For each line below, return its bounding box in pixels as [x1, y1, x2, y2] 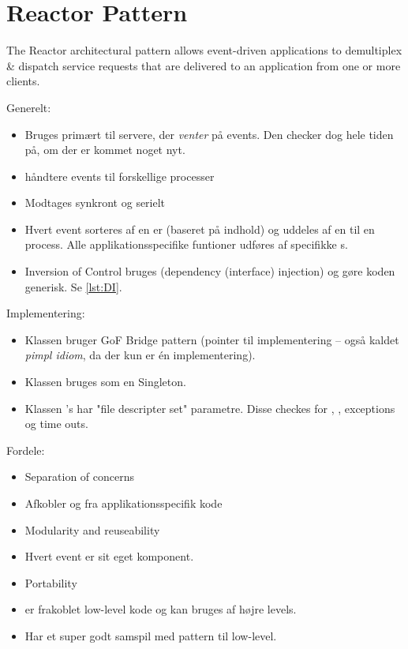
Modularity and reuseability [24, 521, 160, 538]
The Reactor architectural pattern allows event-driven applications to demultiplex [6, 42, 402, 58]
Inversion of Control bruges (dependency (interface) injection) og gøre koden [24, 263, 395, 279]
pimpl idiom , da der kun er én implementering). [24, 347, 256, 363]
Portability [24, 574, 77, 591]
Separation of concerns [24, 468, 135, 485]
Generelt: [6, 99, 51, 115]
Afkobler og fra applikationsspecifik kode [24, 495, 223, 511]
